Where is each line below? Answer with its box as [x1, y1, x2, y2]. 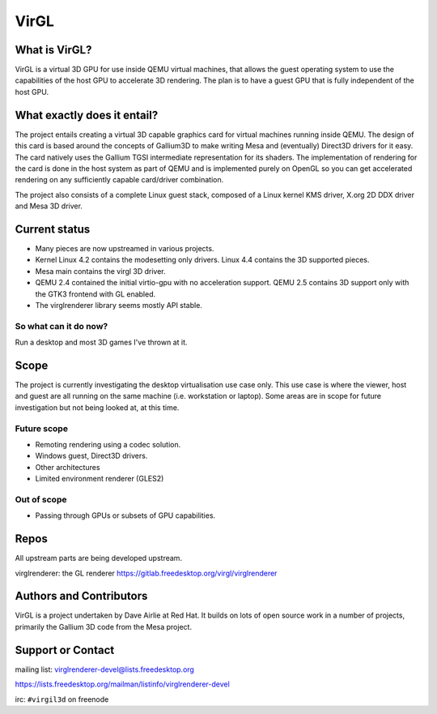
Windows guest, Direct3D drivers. [35, 451, 148, 461]
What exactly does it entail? [15, 108, 159, 122]
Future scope [15, 422, 69, 434]
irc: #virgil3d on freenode [15, 694, 109, 704]
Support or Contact [15, 643, 115, 656]
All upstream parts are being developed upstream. [15, 554, 182, 563]
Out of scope [15, 494, 67, 505]
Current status [15, 222, 91, 236]
